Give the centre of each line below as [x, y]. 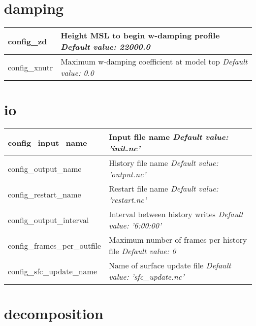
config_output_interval [48, 220]
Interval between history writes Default [176, 214]
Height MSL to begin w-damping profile [140, 35]
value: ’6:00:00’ [135, 226]
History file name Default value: [164, 163]
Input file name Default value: [169, 137]
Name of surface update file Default [170, 265]
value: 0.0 [77, 73]
